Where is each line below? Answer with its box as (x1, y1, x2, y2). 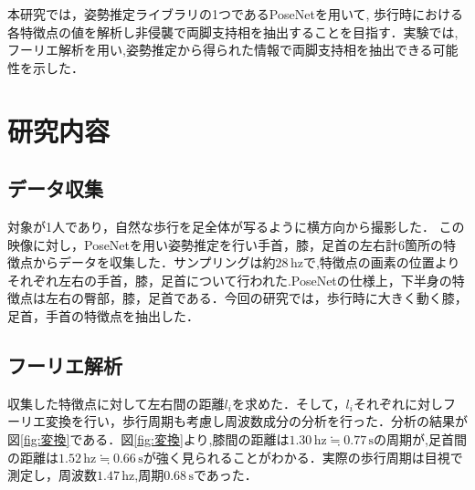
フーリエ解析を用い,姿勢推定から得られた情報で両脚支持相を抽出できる (7, 40, 433, 59)
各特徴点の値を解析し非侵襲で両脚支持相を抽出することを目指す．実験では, (7, 22, 459, 41)
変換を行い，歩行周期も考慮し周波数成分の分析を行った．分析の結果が (45, 412, 468, 431)
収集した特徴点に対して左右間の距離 (7, 393, 225, 412)
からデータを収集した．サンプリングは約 (32, 253, 276, 272)
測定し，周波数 (7, 465, 97, 485)
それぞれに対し (353, 393, 443, 412)
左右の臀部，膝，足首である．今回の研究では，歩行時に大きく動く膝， (45, 288, 468, 308)
